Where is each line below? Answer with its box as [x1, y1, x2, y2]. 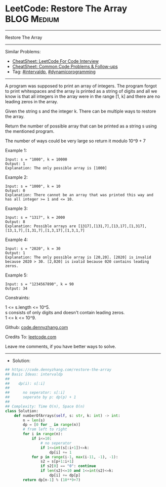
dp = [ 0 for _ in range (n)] [23, 422, 81, 427]
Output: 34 [5, 286, 28, 291]
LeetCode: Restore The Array [5, 3, 127, 14]
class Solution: [5, 408, 39, 413]
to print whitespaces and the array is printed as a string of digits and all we [5, 88, 157, 94]
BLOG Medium [5, 13, 59, 25]
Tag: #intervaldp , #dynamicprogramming [12, 69, 96, 75]
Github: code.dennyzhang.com [5, 324, 68, 330]
